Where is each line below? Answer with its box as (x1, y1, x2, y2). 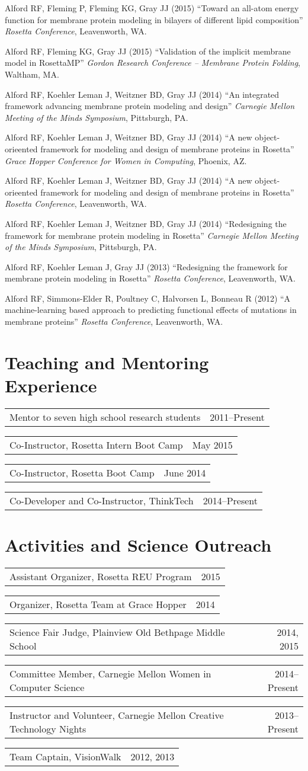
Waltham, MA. (5, 68, 59, 80)
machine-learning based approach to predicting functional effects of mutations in (5, 303, 297, 316)
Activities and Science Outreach (5, 533, 272, 557)
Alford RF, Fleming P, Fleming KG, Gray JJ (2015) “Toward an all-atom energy (5, 2, 299, 14)
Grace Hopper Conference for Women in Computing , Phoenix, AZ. (5, 154, 247, 167)
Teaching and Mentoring (5, 350, 209, 374)
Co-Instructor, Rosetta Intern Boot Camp (9, 437, 183, 452)
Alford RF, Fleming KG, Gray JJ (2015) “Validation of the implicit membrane (5, 44, 291, 57)
